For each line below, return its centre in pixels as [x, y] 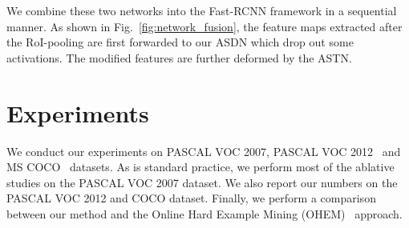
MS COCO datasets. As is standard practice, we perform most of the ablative [200, 167]
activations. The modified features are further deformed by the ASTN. [179, 57]
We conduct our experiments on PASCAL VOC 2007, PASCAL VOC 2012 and [204, 151]
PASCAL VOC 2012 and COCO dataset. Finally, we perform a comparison [191, 198]
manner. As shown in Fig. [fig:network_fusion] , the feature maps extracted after [204, 26]
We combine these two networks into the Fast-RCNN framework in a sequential [202, 10]
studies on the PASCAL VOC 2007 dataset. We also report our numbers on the [202, 182]
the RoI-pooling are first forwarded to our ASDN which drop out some [180, 42]
